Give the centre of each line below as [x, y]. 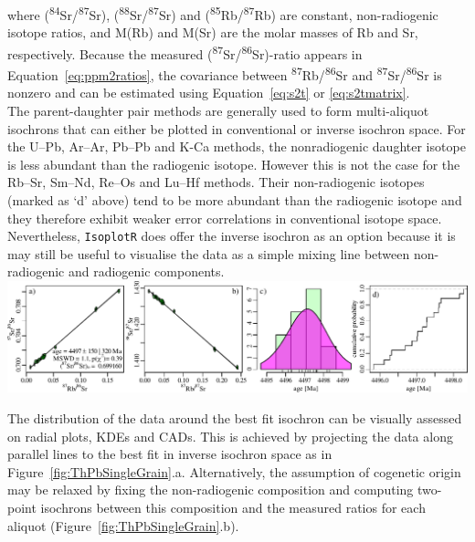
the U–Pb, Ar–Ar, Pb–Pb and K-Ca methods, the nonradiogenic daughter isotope [237, 146]
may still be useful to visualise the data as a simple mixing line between [209, 253]
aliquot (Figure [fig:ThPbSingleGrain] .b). [123, 525]
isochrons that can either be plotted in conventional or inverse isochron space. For [237, 128]
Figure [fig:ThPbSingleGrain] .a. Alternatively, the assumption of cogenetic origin [234, 471]
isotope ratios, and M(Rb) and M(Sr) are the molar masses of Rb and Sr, [213, 32]
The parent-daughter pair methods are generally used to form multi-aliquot [218, 110]
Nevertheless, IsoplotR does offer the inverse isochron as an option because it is [232, 236]
